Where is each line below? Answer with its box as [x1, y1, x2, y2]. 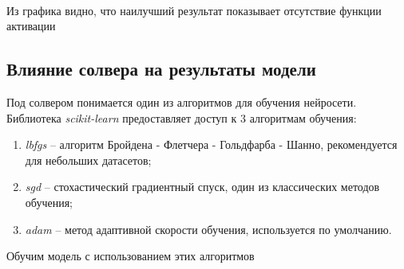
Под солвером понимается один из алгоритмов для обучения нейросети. [6, 93, 357, 110]
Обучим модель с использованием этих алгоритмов [6, 248, 255, 264]
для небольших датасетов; [25, 151, 152, 168]
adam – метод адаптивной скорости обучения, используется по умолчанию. [25, 220, 392, 237]
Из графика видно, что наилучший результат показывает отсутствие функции [6, 2, 382, 18]
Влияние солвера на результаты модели [6, 57, 316, 81]
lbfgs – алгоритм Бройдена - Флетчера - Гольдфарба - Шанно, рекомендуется [25, 136, 398, 153]
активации [6, 18, 56, 34]
